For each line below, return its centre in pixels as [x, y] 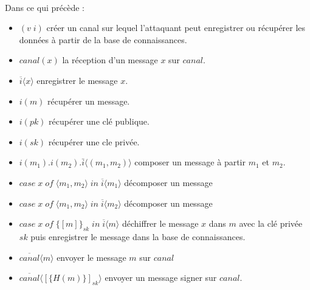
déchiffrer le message [160, 223]
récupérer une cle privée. [94, 141]
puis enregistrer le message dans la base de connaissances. [138, 236]
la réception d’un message [110, 60]
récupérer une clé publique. [99, 121]
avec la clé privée [271, 223]
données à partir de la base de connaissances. [103, 39]
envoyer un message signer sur [161, 278]
